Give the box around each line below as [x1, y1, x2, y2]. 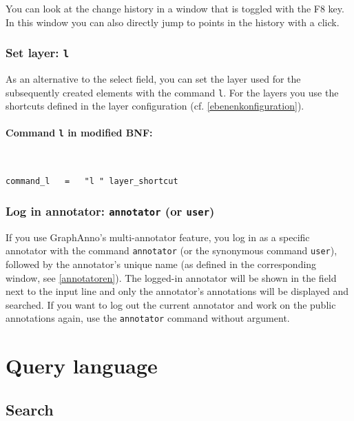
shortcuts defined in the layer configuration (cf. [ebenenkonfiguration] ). [6, 99, 304, 113]
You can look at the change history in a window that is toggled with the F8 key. [6, 1, 344, 15]
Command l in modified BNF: [6, 125, 153, 140]
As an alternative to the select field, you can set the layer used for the [6, 71, 301, 85]
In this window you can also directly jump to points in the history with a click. [6, 14, 340, 29]
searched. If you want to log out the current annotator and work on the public [6, 297, 336, 311]
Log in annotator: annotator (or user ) [6, 202, 215, 219]
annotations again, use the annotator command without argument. [6, 311, 290, 325]
